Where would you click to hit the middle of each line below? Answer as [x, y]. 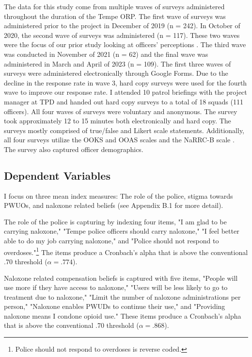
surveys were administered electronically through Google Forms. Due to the [116, 73]
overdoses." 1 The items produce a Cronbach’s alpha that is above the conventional [126, 251]
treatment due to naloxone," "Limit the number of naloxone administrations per [122, 297]
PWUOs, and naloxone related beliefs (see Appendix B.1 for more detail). [114, 205]
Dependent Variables [57, 175]
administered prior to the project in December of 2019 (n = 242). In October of [122, 25]
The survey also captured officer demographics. [74, 149]
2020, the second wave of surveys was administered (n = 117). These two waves [122, 35]
